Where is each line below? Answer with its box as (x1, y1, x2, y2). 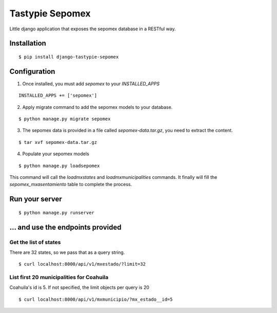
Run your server (9, 195, 63, 204)
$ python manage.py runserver (18, 210, 95, 215)
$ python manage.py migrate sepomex (18, 116, 111, 122)
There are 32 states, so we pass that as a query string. (9, 249, 125, 255)
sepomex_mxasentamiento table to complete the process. (9, 181, 132, 188)
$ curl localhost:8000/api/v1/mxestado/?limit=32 (18, 261, 146, 267)
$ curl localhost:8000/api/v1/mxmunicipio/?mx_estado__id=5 (18, 296, 173, 302)
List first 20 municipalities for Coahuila (9, 274, 109, 281)
